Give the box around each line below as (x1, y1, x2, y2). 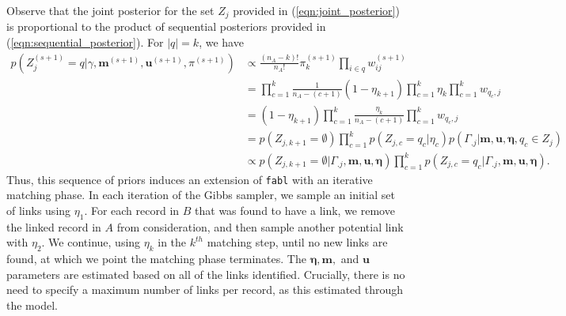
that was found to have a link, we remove (195, 202, 395, 219)
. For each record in (84, 202, 180, 219)
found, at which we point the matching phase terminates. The (6, 250, 306, 267)
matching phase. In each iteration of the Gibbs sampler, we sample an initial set (6, 186, 395, 203)
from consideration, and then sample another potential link (116, 218, 404, 235)
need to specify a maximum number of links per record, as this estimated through (6, 281, 404, 298)
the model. (6, 297, 58, 314)
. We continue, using (41, 234, 141, 250)
